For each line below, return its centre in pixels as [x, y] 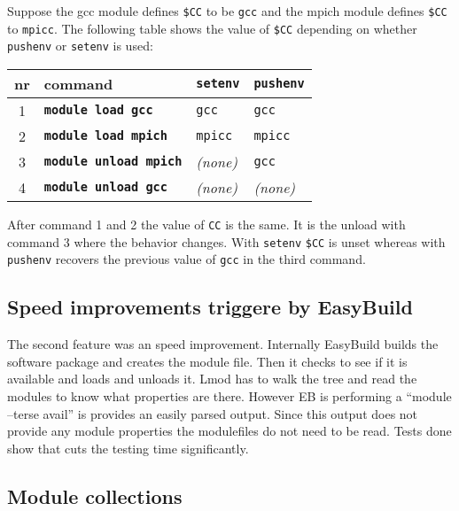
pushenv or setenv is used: [80, 46]
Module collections [95, 496]
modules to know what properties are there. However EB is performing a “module [229, 395]
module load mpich [105, 136]
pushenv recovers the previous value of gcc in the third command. [187, 259]
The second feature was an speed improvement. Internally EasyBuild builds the [223, 344]
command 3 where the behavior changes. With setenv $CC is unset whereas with [226, 241]
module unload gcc [105, 187]
